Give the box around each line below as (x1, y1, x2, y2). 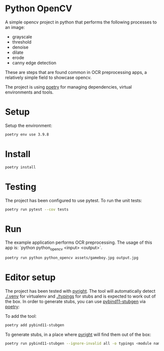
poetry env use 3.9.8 (5, 132, 49, 137)
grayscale (12, 34, 33, 40)
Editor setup (5, 272, 56, 283)
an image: (5, 24, 25, 30)
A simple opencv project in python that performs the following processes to (5, 19, 157, 25)
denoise (12, 44, 29, 50)
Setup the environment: (5, 122, 52, 128)
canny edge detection (12, 60, 57, 66)
